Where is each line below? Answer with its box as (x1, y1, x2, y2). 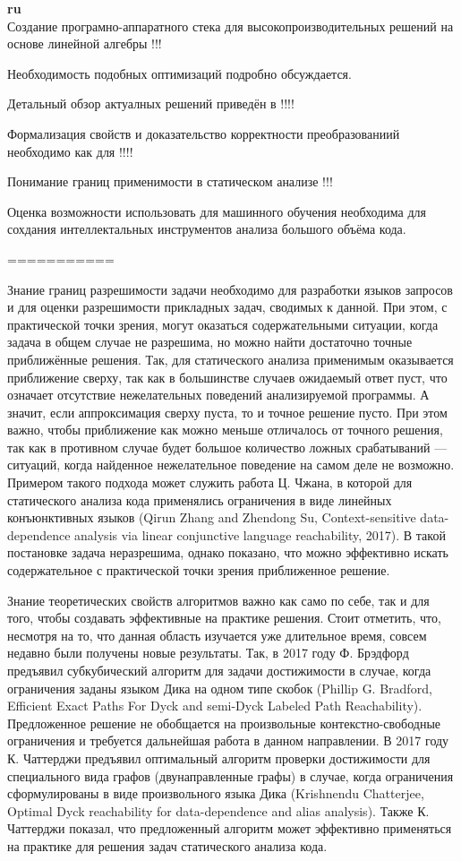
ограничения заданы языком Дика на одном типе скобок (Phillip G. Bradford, (7, 678, 432, 697)
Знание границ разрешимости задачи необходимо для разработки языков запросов (7, 280, 453, 298)
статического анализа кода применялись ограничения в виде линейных (7, 490, 392, 509)
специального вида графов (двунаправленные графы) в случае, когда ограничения (7, 766, 454, 785)
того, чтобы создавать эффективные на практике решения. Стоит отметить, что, (7, 608, 441, 627)
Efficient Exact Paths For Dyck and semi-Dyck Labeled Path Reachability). (7, 696, 423, 715)
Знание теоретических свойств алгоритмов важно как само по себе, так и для (7, 590, 430, 609)
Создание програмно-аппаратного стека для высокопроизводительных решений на (7, 16, 454, 35)
